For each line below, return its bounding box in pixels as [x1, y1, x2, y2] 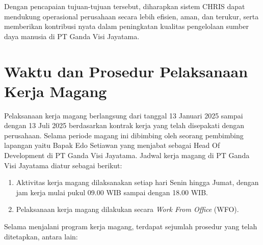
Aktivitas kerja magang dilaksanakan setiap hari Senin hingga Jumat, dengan [16, 177, 259, 188]
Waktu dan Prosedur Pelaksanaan [4, 60, 248, 81]
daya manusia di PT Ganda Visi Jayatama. [4, 30, 140, 41]
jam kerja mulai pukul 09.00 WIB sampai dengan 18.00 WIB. [16, 187, 208, 197]
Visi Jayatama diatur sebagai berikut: [4, 160, 122, 170]
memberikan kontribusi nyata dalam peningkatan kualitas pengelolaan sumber [4, 21, 249, 32]
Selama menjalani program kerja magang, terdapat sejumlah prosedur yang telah [4, 221, 257, 232]
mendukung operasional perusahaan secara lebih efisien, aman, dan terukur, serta [4, 11, 259, 21]
